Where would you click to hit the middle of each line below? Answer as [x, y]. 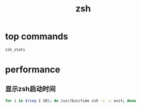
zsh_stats [15, 50]
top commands [37, 36]
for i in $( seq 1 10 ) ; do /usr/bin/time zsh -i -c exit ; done [70, 101]
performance [33, 69]
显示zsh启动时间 [30, 89]
